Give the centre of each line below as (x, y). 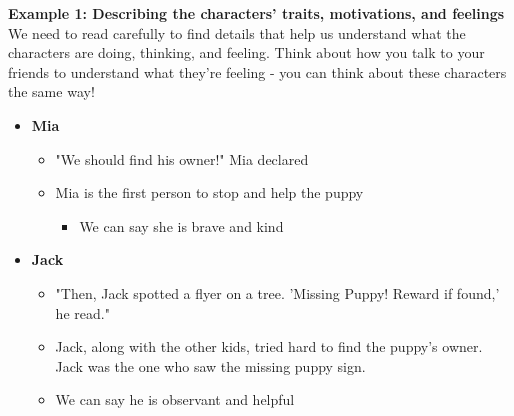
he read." (82, 312)
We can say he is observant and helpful (175, 399)
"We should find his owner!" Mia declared (182, 158)
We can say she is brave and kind (181, 225)
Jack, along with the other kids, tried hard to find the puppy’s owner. (269, 346)
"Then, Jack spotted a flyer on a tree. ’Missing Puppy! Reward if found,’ (277, 292)
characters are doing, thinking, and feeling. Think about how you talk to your (246, 52)
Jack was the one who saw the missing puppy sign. (210, 365)
